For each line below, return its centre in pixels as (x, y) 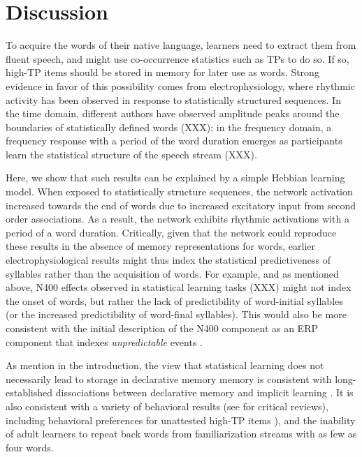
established (29, 392)
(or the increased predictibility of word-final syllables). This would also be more (176, 314)
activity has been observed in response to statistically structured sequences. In (173, 99)
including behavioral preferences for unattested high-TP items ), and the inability (181, 420)
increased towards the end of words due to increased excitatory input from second (181, 205)
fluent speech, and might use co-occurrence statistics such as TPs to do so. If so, (178, 58)
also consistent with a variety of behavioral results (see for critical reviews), (167, 406)
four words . (30, 447)
